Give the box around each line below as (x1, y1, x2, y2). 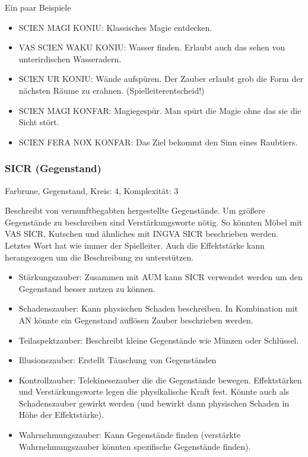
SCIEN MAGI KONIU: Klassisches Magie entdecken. (18, 21, 212, 33)
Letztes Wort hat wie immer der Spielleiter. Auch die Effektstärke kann (5, 239, 265, 251)
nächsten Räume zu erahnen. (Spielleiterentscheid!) (18, 84, 205, 96)
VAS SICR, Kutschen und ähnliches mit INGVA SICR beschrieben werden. (5, 227, 279, 240)
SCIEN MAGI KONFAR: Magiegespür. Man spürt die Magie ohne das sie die (18, 104, 301, 116)
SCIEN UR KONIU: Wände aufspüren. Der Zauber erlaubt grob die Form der (18, 72, 303, 85)
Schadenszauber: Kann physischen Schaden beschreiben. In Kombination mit (18, 302, 298, 315)
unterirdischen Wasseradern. (18, 52, 122, 65)
